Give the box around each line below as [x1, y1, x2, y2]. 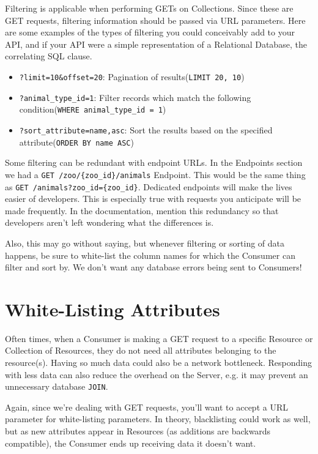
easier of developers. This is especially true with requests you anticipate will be [5, 192, 301, 205]
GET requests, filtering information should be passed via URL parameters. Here [5, 13, 306, 26]
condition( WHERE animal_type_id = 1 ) [19, 103, 166, 116]
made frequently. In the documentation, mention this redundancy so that [5, 204, 279, 217]
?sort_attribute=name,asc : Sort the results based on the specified [19, 123, 273, 136]
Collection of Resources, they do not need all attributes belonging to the [5, 344, 276, 357]
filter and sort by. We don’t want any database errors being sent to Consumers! [5, 261, 302, 274]
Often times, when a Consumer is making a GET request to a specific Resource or [5, 332, 313, 344]
